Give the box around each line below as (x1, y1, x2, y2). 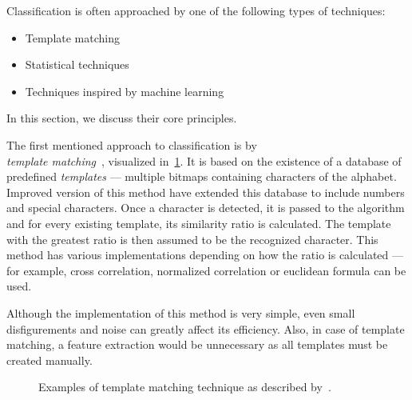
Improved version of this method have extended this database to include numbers (6, 183, 405, 200)
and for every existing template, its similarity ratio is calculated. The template (6, 214, 391, 231)
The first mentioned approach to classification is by (6, 136, 257, 153)
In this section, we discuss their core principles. (6, 110, 237, 126)
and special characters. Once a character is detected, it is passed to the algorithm (6, 199, 405, 216)
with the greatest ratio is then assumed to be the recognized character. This (6, 230, 378, 247)
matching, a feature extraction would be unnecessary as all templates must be (6, 336, 388, 353)
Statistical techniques (25, 56, 129, 73)
